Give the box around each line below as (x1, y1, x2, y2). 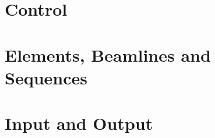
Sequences (5, 65, 87, 89)
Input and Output (5, 111, 153, 135)
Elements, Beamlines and (5, 43, 211, 66)
